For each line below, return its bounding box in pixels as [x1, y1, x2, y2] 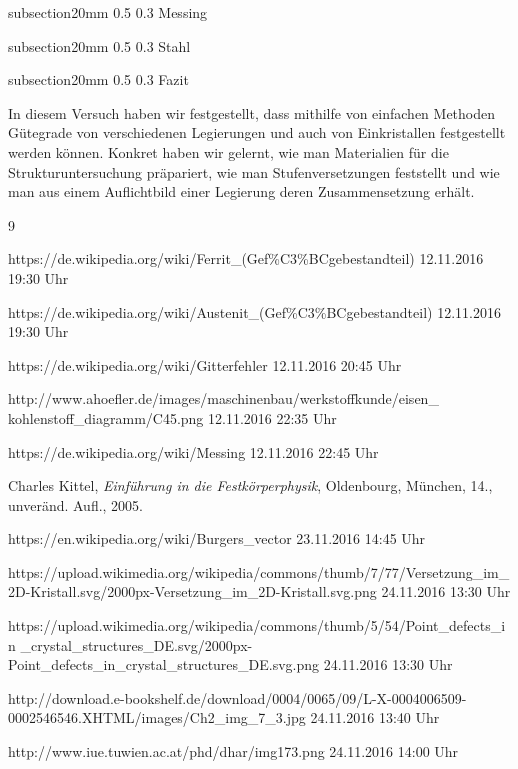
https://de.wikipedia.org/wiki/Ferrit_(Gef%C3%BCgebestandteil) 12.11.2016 [8, 248, 484, 269]
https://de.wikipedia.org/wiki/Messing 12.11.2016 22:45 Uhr [8, 441, 379, 462]
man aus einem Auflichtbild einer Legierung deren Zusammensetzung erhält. [8, 181, 475, 202]
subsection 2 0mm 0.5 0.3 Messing [8, 2, 208, 22]
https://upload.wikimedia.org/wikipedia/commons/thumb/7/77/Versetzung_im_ [8, 561, 510, 582]
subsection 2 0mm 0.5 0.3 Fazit [8, 69, 189, 90]
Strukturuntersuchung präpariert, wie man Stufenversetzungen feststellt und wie [8, 161, 500, 182]
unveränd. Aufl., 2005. [8, 494, 144, 515]
